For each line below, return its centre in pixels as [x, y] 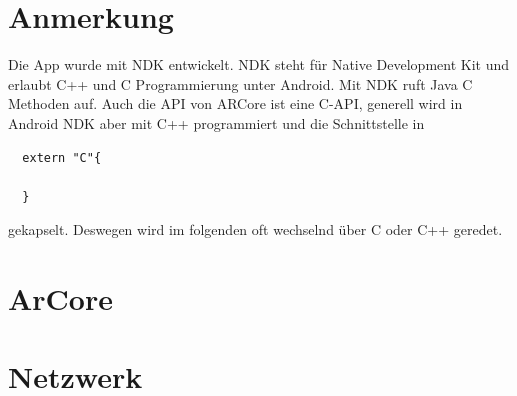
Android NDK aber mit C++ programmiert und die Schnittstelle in [216, 122]
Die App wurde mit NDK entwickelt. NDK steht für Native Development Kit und [259, 64]
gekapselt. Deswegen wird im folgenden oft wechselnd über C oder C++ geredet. [255, 229]
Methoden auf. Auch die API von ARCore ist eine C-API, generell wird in [235, 103]
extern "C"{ [62, 157]
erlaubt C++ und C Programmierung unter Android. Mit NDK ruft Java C [240, 83]
